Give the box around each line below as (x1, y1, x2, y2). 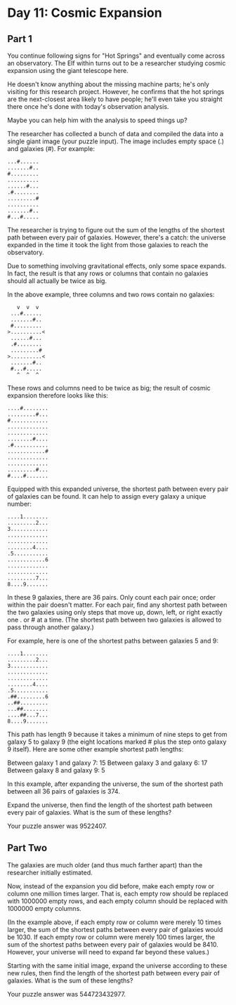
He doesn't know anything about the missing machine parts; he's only (7, 80, 209, 88)
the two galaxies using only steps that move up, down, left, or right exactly (7, 608, 223, 616)
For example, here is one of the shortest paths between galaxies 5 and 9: (7, 637, 219, 645)
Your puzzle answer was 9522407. (7, 822, 107, 830)
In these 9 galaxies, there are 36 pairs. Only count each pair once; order (7, 593, 216, 601)
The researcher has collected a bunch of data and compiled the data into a (7, 130, 223, 138)
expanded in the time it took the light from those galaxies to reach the (7, 241, 209, 249)
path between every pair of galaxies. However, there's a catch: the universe (7, 233, 226, 242)
